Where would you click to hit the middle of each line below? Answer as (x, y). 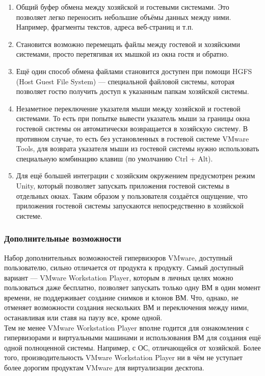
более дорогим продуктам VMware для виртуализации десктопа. (104, 368)
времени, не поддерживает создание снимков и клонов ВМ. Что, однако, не (121, 297)
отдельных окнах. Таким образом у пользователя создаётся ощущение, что (132, 195)
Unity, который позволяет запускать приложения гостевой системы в (123, 185)
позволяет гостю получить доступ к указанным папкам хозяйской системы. (132, 91)
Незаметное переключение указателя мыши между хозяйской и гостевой (128, 108)
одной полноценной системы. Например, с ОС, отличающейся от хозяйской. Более (132, 347)
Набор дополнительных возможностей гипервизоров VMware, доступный (118, 257)
